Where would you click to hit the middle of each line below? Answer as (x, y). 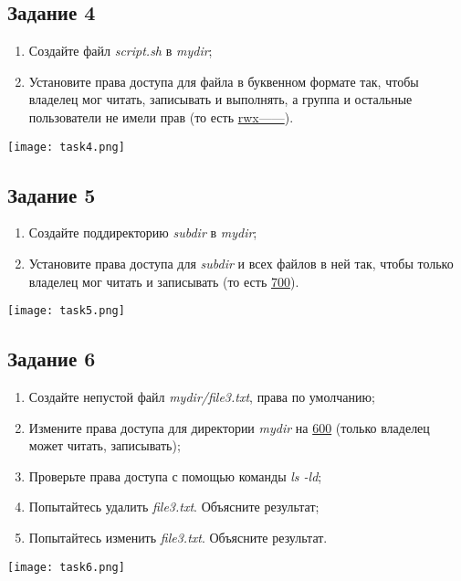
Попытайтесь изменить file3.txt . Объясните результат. (178, 538)
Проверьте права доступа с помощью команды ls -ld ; (175, 475)
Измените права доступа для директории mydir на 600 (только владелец (229, 427)
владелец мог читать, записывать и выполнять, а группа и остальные (220, 99)
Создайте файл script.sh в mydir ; (120, 51)
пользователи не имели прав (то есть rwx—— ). (161, 116)
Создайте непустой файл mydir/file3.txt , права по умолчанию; (202, 397)
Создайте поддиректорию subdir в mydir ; (143, 232)
